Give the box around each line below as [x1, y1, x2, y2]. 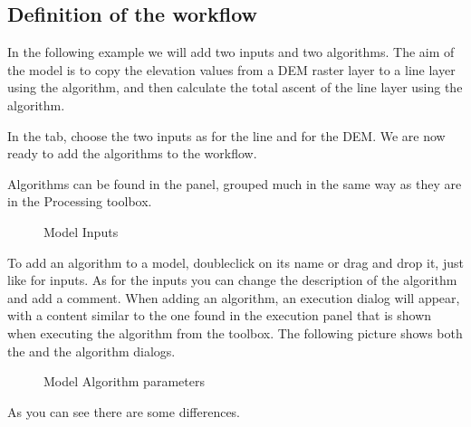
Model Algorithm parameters [43, 372, 205, 391]
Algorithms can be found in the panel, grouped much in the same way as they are [7, 174, 462, 193]
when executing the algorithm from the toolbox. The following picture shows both [7, 323, 463, 342]
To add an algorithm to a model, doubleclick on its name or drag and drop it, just [7, 252, 464, 271]
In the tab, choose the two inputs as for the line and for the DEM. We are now [7, 126, 446, 145]
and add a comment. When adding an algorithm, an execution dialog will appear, [7, 288, 460, 307]
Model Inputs [43, 222, 119, 241]
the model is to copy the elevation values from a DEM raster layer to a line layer [7, 60, 456, 79]
